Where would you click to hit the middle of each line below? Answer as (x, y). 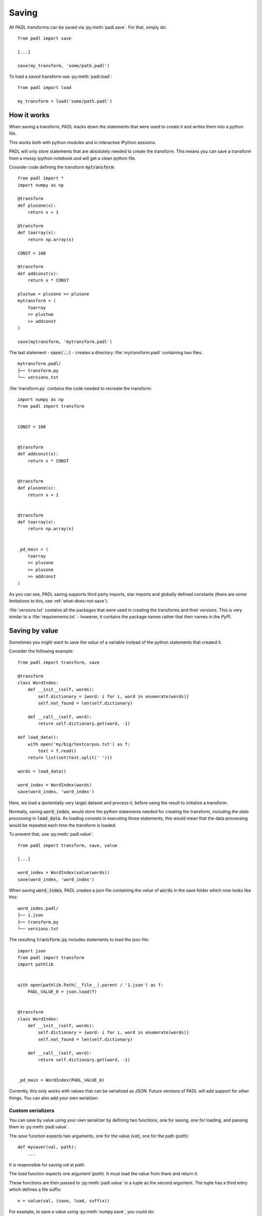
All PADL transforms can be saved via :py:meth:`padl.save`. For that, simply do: (88, 27)
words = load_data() (42, 771)
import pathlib (36, 965)
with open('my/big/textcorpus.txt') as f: (79, 744)
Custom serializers (32, 1110)
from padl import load (45, 88)
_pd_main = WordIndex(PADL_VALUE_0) (61, 1080)
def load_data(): (38, 737)
